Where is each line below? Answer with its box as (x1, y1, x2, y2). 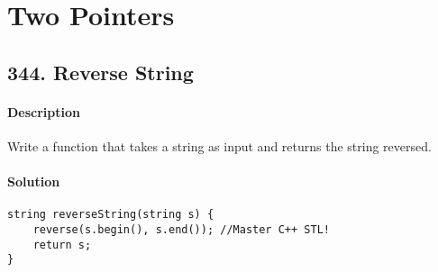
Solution (7, 172, 60, 191)
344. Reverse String (7, 58, 194, 86)
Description (7, 102, 81, 121)
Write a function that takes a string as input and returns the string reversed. (7, 136, 432, 155)
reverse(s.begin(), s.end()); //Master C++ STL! (32, 223, 330, 236)
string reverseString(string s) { (7, 208, 214, 222)
